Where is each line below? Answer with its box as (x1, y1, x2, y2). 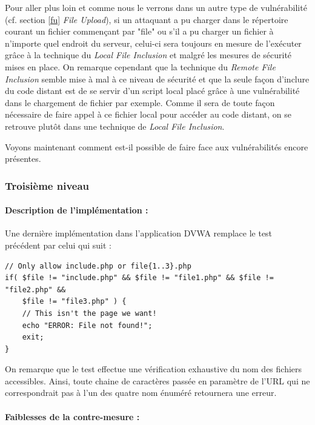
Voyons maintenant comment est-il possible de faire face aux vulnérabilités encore (5, 140, 308, 153)
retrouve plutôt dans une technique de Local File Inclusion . (5, 119, 225, 132)
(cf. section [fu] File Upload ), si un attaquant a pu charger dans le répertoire (5, 13, 288, 25)
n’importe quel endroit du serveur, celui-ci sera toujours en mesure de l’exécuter (5, 36, 302, 49)
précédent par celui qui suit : (5, 238, 111, 251)
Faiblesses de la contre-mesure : (5, 410, 140, 423)
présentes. (5, 152, 41, 165)
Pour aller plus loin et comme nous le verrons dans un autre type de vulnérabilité (5, 1, 307, 13)
